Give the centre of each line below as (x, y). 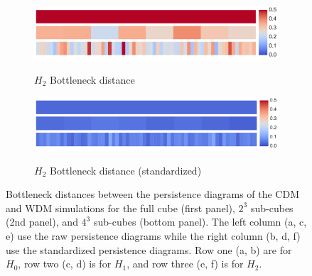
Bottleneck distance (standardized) (125, 170)
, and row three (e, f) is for (185, 264)
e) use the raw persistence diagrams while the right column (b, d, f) (153, 236)
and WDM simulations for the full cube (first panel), (120, 208)
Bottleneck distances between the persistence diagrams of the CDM (153, 194)
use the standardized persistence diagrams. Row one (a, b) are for (149, 249)
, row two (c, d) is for (65, 264)
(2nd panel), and (42, 222)
